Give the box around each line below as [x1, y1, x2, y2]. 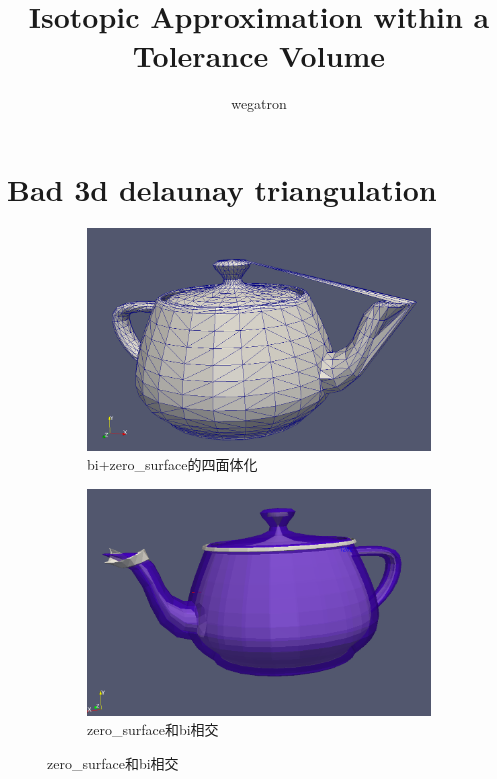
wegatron [231, 93, 287, 114]
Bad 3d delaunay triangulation [7, 168, 437, 209]
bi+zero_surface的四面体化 [87, 454, 258, 475]
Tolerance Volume [132, 35, 386, 76]
